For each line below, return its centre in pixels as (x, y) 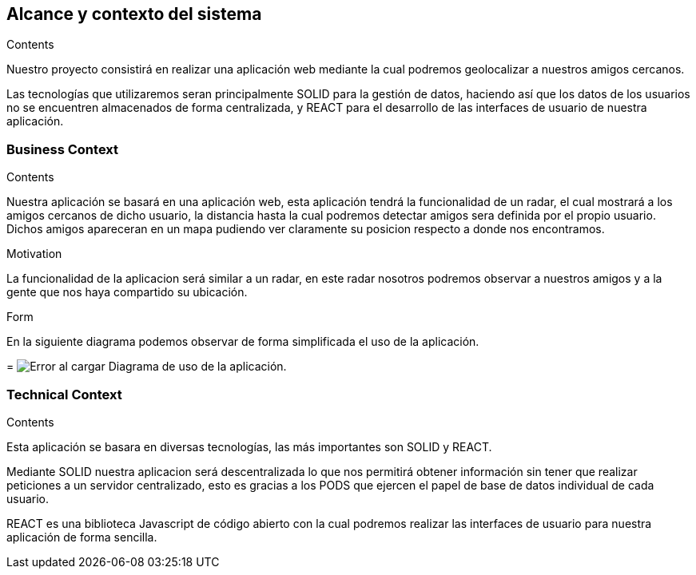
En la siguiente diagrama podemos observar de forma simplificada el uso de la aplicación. (243, 342)
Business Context (63, 149)
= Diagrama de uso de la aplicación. (147, 367)
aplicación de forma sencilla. (82, 537)
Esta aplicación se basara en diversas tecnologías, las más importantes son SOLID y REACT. (249, 446)
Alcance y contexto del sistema (134, 14)
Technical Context (64, 394)
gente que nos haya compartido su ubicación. (127, 292)
